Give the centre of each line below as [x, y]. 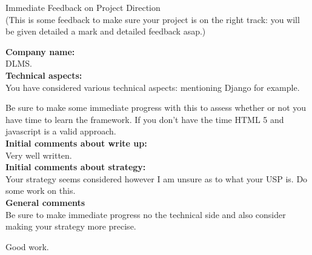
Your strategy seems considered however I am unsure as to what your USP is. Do [157, 178]
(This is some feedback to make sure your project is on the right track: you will [153, 19]
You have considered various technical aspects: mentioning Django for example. [153, 87]
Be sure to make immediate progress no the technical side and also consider [146, 214]
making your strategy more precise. [71, 226]
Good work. [27, 246]
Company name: [40, 51]
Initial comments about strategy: [76, 167]
